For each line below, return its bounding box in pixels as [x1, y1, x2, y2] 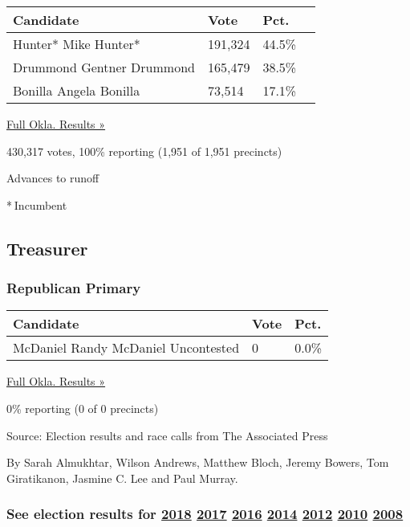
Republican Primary [6, 278, 141, 298]
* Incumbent [6, 196, 67, 213]
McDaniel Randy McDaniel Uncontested [13, 338, 240, 357]
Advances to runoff [6, 170, 99, 186]
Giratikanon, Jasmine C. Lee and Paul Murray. [6, 469, 238, 486]
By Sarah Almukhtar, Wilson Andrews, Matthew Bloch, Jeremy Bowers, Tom [6, 454, 389, 471]
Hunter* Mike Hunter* [13, 35, 140, 53]
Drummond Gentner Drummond [13, 58, 195, 76]
